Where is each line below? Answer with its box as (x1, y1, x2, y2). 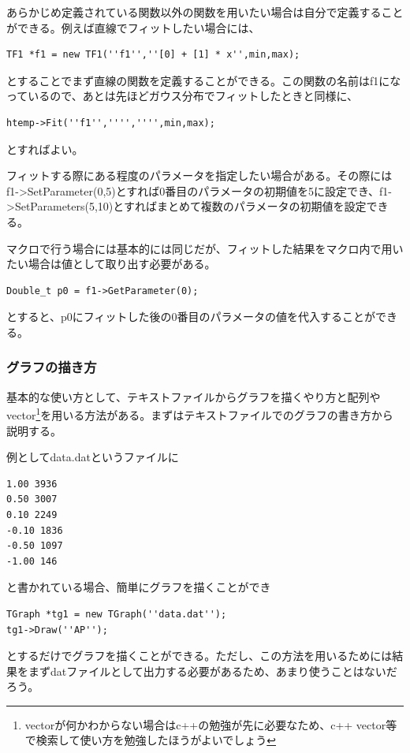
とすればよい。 (6, 140, 84, 157)
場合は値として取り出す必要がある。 (28, 255, 216, 272)
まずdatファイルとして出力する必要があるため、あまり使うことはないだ (28, 662, 397, 679)
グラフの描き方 (6, 357, 97, 377)
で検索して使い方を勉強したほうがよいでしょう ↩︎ (24, 732, 276, 748)
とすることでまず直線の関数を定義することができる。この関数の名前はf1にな (6, 72, 401, 88)
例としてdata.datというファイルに (6, 449, 179, 465)
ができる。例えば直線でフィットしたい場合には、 (6, 19, 260, 35)
